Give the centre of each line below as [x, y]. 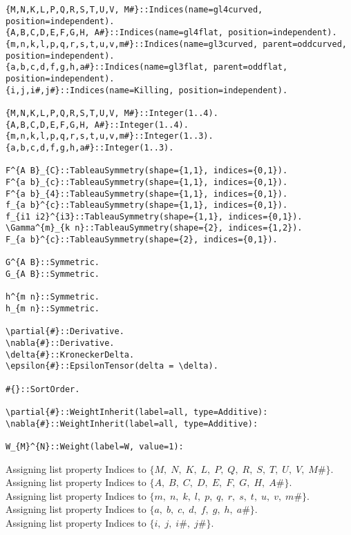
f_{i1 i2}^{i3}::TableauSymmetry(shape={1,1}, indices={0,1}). [154, 216]
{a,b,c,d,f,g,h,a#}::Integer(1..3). [90, 147]
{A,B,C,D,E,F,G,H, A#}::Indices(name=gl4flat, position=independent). [171, 33]
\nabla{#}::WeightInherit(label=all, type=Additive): [132, 424]
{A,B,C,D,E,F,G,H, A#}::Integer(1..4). [97, 125]
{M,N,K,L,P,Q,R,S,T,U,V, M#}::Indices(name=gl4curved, [134, 10]
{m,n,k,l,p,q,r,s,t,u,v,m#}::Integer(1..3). [110, 136]
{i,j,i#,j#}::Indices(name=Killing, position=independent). [147, 90]
